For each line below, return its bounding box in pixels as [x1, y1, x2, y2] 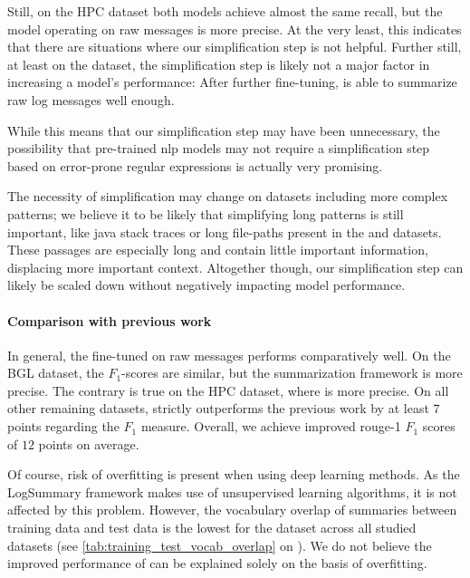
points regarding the [7, 417, 120, 436]
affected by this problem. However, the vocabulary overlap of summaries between [7, 500, 457, 519]
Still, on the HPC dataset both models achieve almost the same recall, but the [7, 2, 443, 20]
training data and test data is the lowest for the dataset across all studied [7, 518, 417, 537]
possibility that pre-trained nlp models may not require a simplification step [7, 139, 430, 158]
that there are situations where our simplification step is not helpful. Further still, [7, 37, 462, 56]
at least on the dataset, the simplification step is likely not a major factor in [7, 54, 430, 73]
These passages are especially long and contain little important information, [7, 240, 428, 259]
